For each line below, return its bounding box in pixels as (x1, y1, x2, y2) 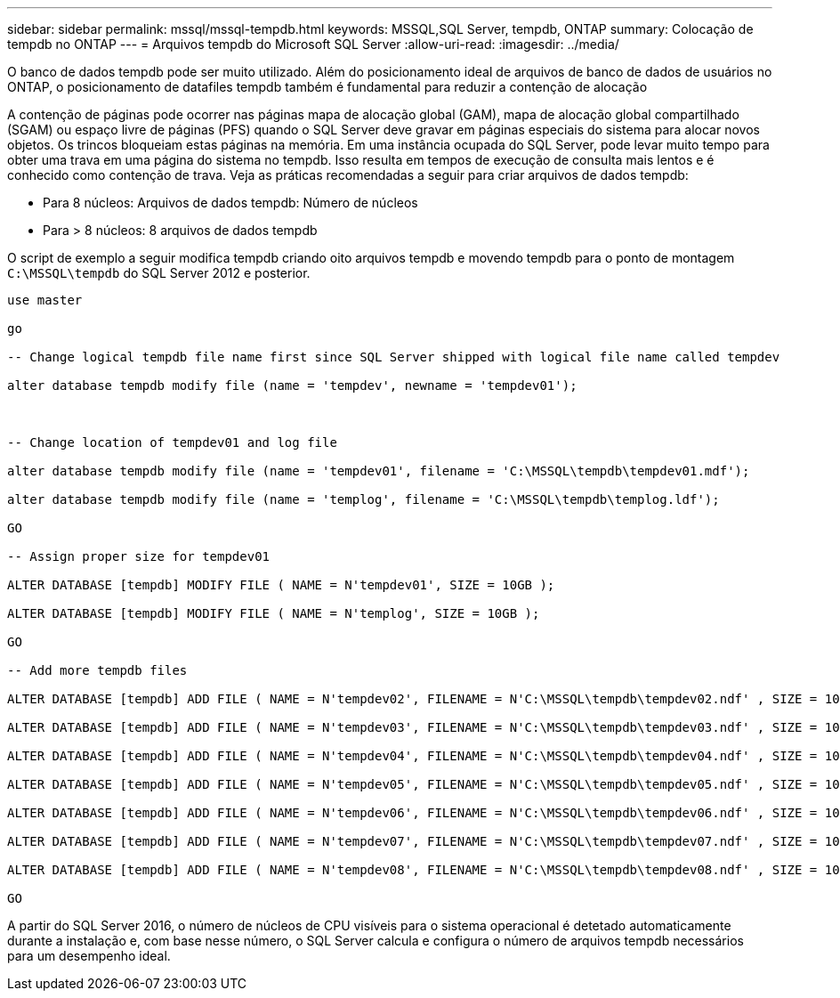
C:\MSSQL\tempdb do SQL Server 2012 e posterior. (7, 265, 311, 280)
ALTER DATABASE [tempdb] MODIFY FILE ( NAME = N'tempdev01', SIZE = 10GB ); (7, 578, 555, 592)
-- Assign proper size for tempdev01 (7, 549, 271, 564)
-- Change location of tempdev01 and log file (7, 435, 337, 450)
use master (7, 293, 83, 307)
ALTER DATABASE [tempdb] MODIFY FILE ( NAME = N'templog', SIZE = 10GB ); (7, 606, 540, 621)
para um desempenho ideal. (7, 948, 171, 963)
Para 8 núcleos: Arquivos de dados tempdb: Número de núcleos (43, 195, 418, 210)
